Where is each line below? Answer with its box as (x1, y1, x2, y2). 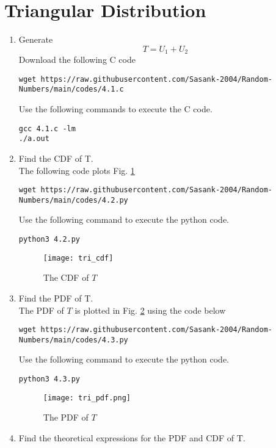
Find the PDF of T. (18, 291, 93, 304)
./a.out (18, 134, 49, 143)
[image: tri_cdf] (43, 253, 114, 262)
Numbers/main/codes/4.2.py (18, 195, 128, 204)
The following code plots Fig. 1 (18, 164, 135, 176)
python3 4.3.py (18, 375, 81, 384)
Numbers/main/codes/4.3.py (18, 335, 128, 344)
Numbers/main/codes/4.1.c (18, 85, 124, 94)
